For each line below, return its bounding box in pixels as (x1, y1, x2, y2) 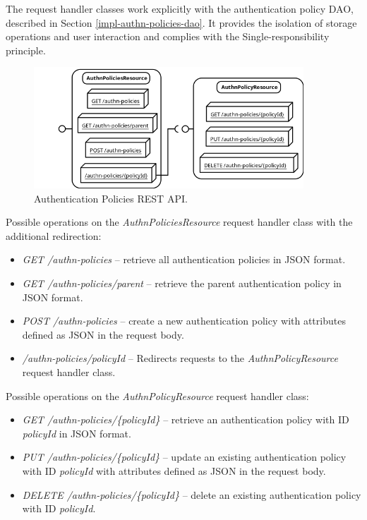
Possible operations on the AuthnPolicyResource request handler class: (6, 388, 309, 403)
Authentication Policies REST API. (34, 191, 188, 205)
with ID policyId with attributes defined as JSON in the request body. (22, 463, 326, 478)
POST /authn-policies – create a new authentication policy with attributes (22, 313, 346, 328)
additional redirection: (6, 228, 102, 243)
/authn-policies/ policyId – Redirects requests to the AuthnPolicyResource (22, 351, 338, 365)
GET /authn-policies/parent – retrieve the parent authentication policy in (22, 276, 342, 291)
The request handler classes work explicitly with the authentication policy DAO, (6, 1, 354, 16)
